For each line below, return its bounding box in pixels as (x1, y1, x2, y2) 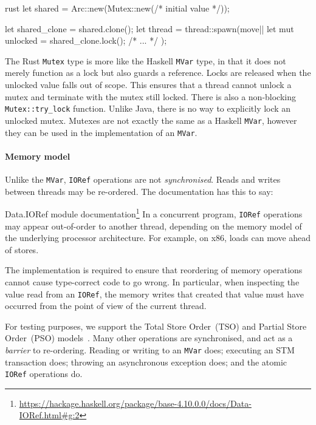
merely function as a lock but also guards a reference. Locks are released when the (5, 66, 311, 79)
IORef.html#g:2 (19, 409, 80, 421)
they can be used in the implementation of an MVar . (5, 126, 197, 138)
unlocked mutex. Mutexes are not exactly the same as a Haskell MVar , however (5, 114, 297, 126)
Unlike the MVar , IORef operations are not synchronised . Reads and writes (5, 172, 281, 185)
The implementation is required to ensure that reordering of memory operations (5, 263, 303, 276)
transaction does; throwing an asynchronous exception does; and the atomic (5, 355, 287, 368)
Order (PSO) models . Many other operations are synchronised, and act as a (5, 331, 293, 344)
